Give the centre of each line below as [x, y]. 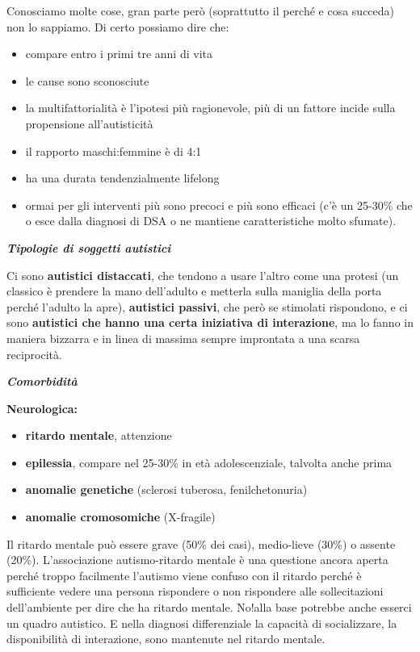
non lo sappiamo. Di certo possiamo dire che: [118, 26]
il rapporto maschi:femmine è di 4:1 [113, 150]
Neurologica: [42, 408]
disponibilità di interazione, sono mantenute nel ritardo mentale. [166, 639]
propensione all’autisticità [89, 123]
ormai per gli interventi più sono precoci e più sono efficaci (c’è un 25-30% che [219, 205]
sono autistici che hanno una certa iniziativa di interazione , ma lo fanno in [210, 322]
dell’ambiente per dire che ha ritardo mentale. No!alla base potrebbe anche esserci [209, 607]
